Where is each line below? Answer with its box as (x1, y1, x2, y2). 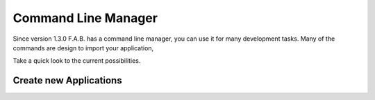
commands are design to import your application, (12, 43, 154, 52)
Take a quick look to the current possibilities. (12, 57, 141, 65)
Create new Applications (12, 74, 122, 86)
